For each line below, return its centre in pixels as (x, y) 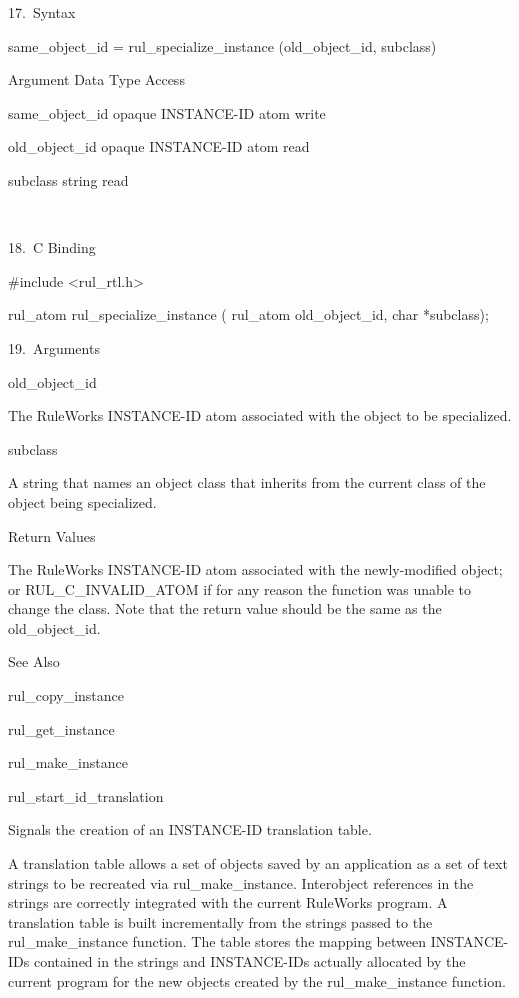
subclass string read (68, 179)
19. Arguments (54, 347)
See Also (34, 661)
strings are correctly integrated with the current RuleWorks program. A (228, 902)
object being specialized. (82, 501)
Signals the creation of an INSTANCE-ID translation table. (190, 829)
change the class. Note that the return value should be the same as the (225, 608)
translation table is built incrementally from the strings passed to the (220, 921)
